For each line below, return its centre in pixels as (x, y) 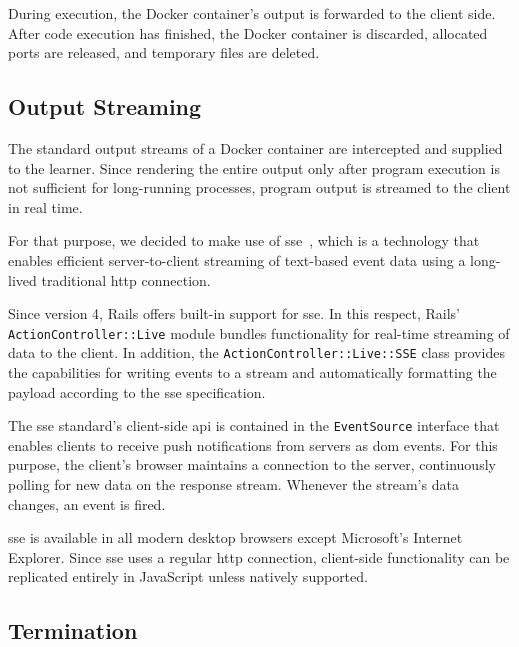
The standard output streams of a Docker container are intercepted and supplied (255, 147)
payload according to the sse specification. (137, 391)
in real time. (45, 206)
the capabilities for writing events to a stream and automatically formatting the (252, 372)
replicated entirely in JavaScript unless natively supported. (188, 576)
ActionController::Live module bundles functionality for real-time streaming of (259, 332)
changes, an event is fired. (87, 503)
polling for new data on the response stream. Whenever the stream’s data (233, 484)
